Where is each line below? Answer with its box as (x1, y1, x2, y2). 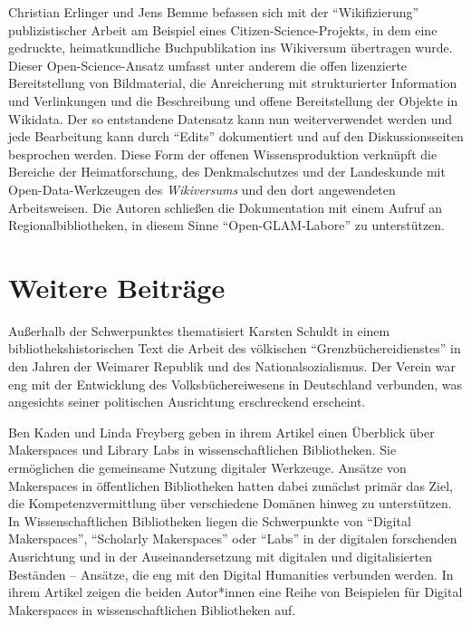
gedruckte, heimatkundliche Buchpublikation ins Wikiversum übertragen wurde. (8, 38, 453, 57)
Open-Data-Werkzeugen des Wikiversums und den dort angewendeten (8, 179, 396, 198)
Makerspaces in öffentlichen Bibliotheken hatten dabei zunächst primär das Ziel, (8, 476, 454, 495)
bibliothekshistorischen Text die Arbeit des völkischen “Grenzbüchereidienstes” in (8, 339, 461, 358)
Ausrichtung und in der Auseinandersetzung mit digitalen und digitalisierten (8, 546, 432, 565)
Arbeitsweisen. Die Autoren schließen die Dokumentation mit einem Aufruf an (8, 197, 443, 216)
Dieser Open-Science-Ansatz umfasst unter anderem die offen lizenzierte (8, 55, 408, 74)
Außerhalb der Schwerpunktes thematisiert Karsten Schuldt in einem (8, 321, 390, 340)
